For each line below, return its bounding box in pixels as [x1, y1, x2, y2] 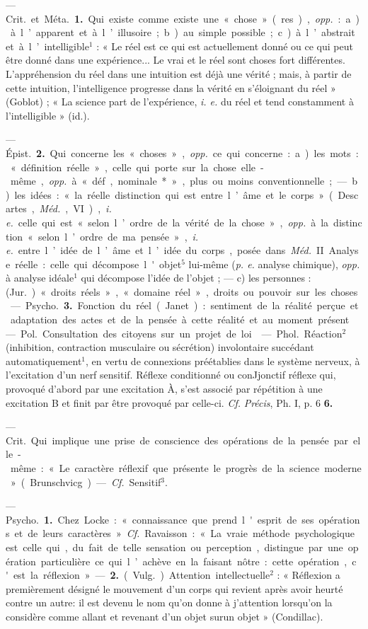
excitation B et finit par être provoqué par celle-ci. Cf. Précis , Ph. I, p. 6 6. [6, 395, 333, 410]
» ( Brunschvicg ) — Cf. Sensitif [10, 474, 161, 489]
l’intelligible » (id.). [6, 108, 90, 122]
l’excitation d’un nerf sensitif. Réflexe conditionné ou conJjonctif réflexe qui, [6, 367, 336, 382]
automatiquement [6, 353, 82, 368]
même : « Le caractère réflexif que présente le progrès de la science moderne [10, 461, 362, 475]
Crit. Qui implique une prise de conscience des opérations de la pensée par [6, 432, 348, 447]
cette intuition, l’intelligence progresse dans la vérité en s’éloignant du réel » [6, 80, 336, 95]
